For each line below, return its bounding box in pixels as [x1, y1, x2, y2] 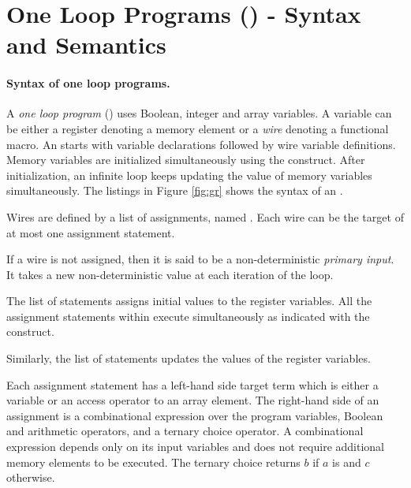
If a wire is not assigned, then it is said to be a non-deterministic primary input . [6, 251, 394, 267]
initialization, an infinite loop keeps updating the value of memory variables [6, 166, 372, 183]
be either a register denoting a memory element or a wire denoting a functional [6, 120, 389, 136]
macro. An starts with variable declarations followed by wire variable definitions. [6, 136, 396, 152]
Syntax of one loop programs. [6, 75, 170, 91]
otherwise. [6, 469, 55, 486]
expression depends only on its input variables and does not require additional [6, 438, 385, 455]
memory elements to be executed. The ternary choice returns [6, 453, 301, 470]
